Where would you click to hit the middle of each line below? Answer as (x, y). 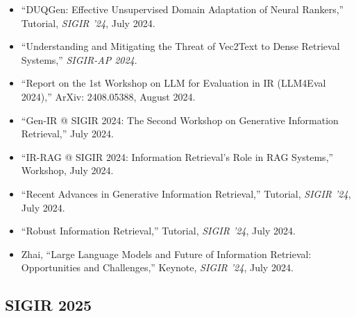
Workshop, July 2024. (67, 170)
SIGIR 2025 (49, 305)
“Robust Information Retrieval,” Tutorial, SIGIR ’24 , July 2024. (158, 231)
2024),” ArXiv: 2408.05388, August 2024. (108, 96)
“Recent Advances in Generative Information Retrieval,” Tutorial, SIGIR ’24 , (186, 193)
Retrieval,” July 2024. (67, 134)
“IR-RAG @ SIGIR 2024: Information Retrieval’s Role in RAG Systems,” (177, 156)
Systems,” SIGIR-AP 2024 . (79, 59)
